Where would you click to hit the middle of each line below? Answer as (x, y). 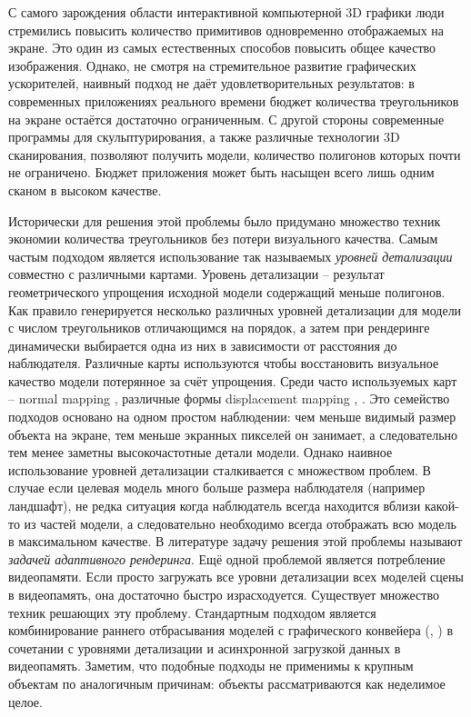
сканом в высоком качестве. (85, 189)
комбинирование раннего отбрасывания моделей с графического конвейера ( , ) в (231, 630)
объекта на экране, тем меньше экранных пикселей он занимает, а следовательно (233, 434)
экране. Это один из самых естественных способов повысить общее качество (222, 48)
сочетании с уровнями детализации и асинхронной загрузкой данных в (205, 647)
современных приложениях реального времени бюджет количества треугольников (234, 100)
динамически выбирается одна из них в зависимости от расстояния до (203, 345)
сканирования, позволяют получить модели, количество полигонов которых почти (235, 154)
